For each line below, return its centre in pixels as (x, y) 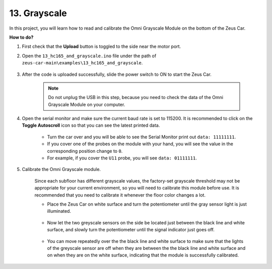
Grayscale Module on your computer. (87, 104)
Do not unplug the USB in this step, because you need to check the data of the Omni (136, 98)
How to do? (21, 37)
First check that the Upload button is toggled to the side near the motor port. (101, 47)
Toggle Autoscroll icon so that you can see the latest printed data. (91, 125)
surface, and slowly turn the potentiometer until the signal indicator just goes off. (131, 230)
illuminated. (59, 211)
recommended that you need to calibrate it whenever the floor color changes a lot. (120, 195)
